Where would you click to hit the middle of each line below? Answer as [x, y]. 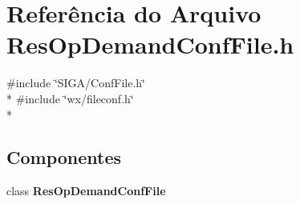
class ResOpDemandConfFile [86, 191]
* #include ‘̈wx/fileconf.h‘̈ [70, 98]
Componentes [64, 157]
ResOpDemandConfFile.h [150, 44]
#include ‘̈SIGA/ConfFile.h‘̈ [76, 83]
